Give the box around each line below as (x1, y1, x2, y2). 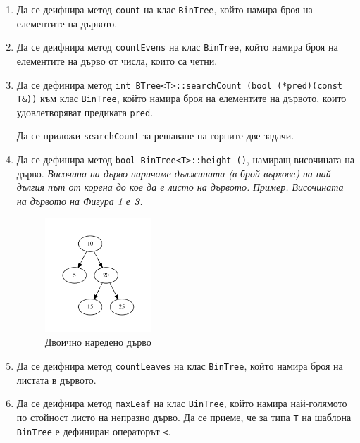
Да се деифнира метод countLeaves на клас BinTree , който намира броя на (16, 358, 343, 373)
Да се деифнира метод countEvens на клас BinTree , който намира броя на (16, 39, 338, 54)
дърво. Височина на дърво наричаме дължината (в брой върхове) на (16, 166, 313, 180)
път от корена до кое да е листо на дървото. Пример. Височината (48, 180, 344, 194)
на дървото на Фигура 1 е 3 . (16, 193, 143, 208)
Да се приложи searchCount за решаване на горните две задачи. (16, 128, 294, 143)
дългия (16, 180, 45, 194)
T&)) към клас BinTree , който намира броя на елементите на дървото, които (16, 91, 347, 106)
